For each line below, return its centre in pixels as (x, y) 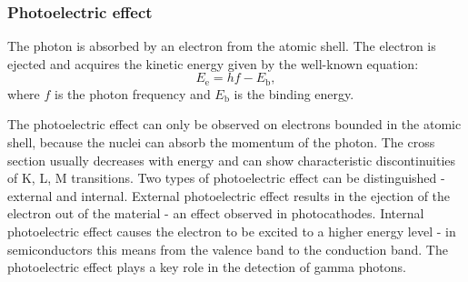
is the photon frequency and (133, 93)
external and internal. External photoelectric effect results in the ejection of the (229, 195)
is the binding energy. (294, 93)
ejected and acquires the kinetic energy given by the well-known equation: (213, 63)
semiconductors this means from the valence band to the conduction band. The (228, 249)
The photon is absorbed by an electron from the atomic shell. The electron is (222, 46)
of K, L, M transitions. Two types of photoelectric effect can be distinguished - (226, 178)
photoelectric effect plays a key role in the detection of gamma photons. (207, 267)
